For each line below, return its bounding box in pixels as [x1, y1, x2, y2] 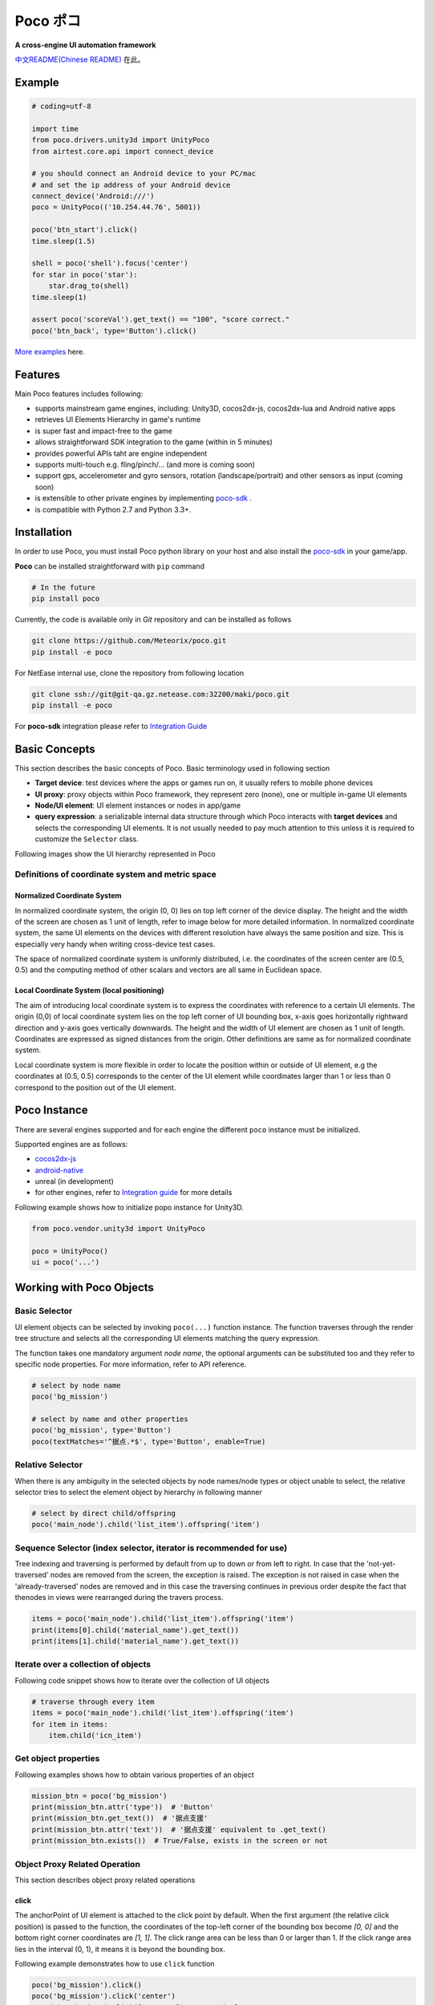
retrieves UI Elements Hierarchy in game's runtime [34, 415, 201, 424]
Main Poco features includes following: [14, 389, 144, 399]
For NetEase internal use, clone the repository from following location [14, 668, 245, 678]
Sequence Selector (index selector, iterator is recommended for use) [14, 1542, 288, 1553]
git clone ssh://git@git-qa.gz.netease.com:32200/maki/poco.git [31, 690, 290, 699]
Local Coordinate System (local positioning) [14, 986, 164, 995]
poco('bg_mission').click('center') [31, 1991, 176, 2001]
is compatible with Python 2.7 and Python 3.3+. [34, 504, 192, 514]
